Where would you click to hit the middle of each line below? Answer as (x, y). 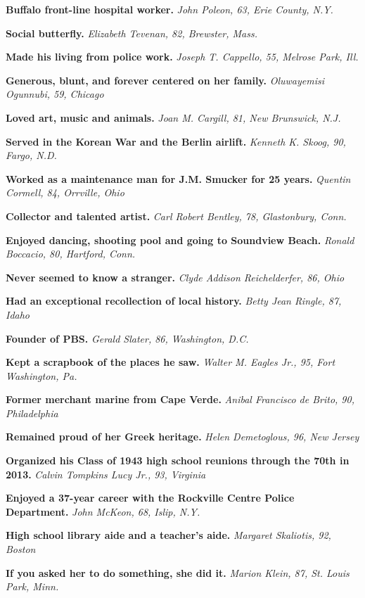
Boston (21, 549)
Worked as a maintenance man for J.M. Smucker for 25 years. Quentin (178, 178)
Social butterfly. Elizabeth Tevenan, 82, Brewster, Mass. (132, 33)
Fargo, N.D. (31, 155)
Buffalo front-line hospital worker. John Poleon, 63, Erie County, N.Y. (169, 9)
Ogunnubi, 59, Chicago (55, 94)
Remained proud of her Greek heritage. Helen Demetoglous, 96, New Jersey (182, 437)
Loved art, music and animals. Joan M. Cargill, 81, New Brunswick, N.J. (173, 117)
